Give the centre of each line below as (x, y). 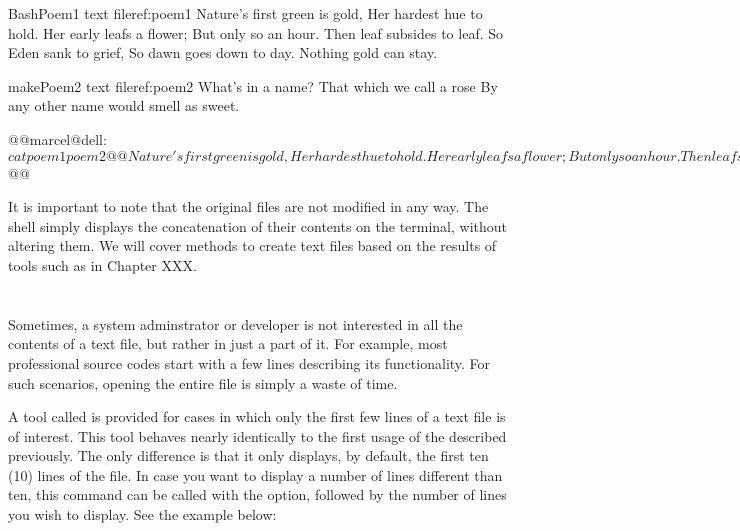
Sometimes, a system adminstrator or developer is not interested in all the (235, 323)
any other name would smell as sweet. (124, 105)
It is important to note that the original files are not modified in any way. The (248, 206)
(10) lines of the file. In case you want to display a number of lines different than (255, 474)
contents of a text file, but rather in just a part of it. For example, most (228, 343)
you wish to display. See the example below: (142, 514)
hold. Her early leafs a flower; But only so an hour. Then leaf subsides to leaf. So (256, 32)
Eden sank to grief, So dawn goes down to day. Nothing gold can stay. (223, 52)
